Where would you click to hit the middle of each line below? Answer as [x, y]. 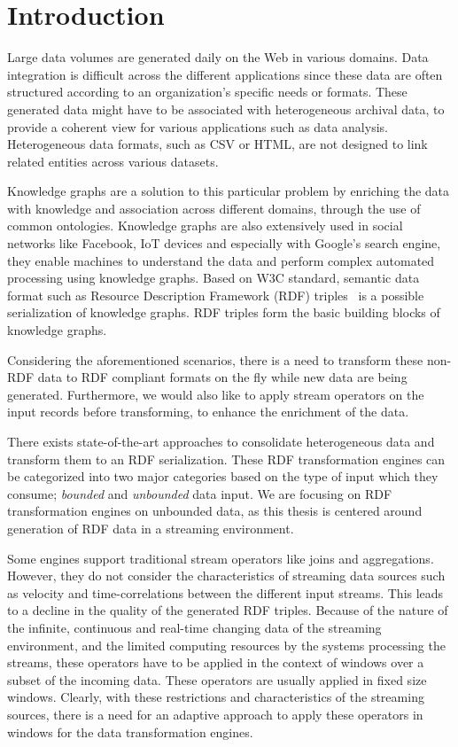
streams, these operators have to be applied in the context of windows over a [216, 662]
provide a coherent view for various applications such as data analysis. [198, 126]
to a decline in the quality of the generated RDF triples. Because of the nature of [228, 610]
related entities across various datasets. [113, 161]
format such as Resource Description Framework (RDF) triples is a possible [216, 295]
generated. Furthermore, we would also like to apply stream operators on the [216, 394]
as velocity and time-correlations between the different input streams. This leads [225, 592]
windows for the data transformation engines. [130, 731]
